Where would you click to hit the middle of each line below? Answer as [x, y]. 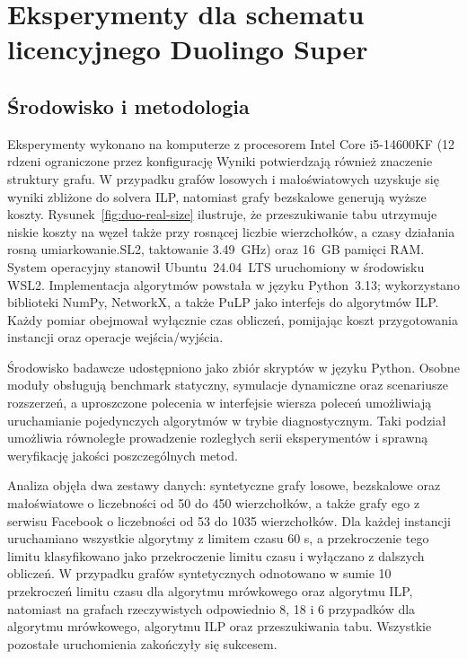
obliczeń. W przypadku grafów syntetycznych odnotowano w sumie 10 [199, 573]
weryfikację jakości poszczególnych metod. [123, 455]
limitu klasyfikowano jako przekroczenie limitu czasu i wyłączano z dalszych [216, 555]
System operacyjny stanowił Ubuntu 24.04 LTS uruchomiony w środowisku [216, 266]
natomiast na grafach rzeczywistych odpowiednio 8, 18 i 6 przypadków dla [211, 608]
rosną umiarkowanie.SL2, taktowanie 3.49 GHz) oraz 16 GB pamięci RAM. [216, 249]
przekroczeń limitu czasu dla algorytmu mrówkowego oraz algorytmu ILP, [210, 591]
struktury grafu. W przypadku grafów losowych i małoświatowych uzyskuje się [223, 178]
